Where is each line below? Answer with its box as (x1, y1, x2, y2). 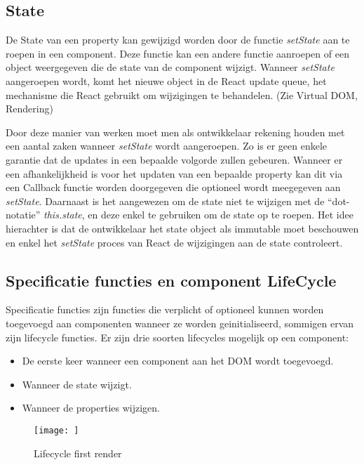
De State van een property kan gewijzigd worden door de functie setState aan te (6, 32, 350, 47)
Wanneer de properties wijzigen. (22, 400, 161, 415)
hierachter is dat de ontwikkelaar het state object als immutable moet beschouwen (6, 221, 359, 235)
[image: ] (34, 425, 79, 435)
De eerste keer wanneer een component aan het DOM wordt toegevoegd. (22, 353, 334, 368)
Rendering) (6, 101, 53, 116)
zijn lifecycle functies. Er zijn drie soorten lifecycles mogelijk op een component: (6, 329, 349, 344)
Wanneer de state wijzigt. (22, 376, 132, 391)
